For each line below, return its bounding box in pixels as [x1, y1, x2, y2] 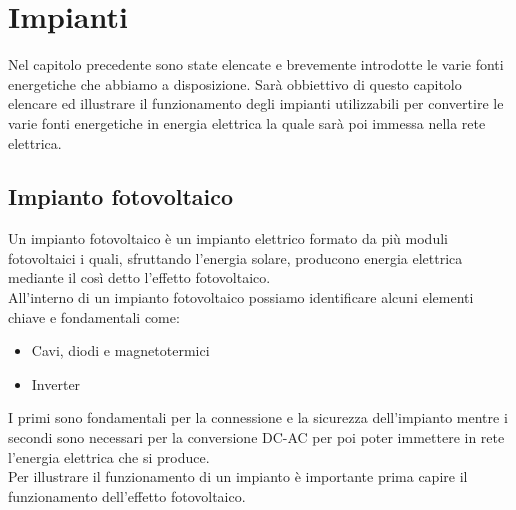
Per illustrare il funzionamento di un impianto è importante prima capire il [8, 466, 468, 487]
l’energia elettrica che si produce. [8, 446, 210, 467]
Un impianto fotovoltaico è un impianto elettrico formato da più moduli [8, 228, 448, 249]
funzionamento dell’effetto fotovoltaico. [8, 485, 246, 506]
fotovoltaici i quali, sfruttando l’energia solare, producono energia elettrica [8, 247, 463, 268]
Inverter [31, 373, 81, 394]
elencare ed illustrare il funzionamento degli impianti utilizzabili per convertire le [8, 93, 504, 114]
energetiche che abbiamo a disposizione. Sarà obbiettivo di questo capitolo [8, 73, 462, 94]
